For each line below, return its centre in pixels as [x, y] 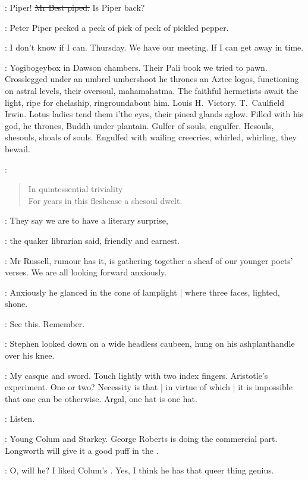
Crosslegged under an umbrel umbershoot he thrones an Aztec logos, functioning [152, 79]
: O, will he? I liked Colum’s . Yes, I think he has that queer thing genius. [139, 470]
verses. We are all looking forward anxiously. [86, 272]
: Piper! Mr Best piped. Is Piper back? [75, 7]
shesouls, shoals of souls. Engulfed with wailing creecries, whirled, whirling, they [151, 137]
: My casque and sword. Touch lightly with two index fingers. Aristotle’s [136, 375]
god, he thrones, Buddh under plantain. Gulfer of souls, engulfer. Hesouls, [139, 125]
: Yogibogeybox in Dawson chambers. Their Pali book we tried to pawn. [136, 67]
